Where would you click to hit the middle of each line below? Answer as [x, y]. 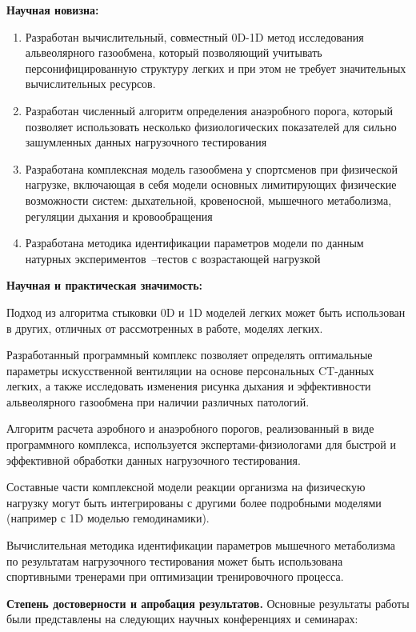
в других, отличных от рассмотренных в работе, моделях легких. [165, 328]
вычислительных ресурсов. [90, 84]
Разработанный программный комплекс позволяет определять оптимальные [190, 355]
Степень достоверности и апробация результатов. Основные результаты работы [208, 603]
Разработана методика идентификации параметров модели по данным [194, 243]
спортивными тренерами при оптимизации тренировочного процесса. [175, 576]
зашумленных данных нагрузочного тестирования [146, 142]
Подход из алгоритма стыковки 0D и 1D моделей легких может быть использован [206, 312]
